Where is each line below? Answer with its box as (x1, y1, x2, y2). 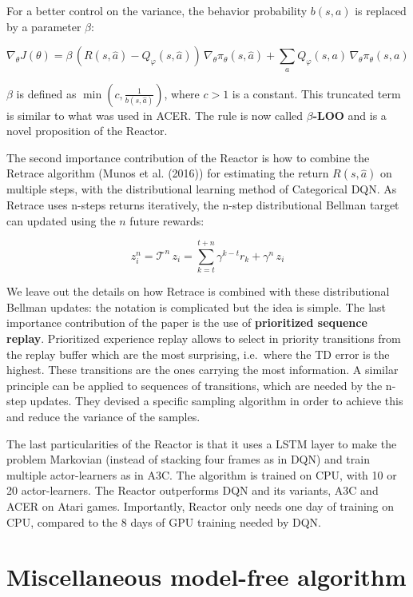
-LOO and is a (312, 106, 387, 123)
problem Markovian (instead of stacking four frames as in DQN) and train (6, 451, 370, 468)
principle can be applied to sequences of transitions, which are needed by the (6, 376, 383, 393)
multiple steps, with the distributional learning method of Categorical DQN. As (6, 181, 397, 197)
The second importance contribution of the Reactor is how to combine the (6, 149, 370, 165)
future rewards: (129, 212, 205, 229)
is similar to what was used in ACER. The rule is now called (6, 106, 304, 123)
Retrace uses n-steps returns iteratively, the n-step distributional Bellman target (6, 196, 399, 213)
